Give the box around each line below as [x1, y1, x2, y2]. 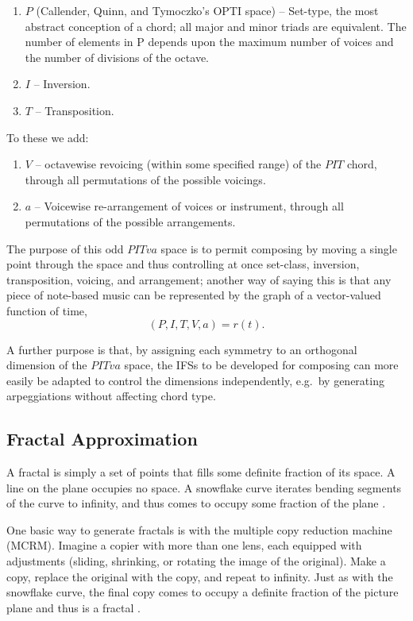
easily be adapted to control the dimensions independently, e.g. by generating [6, 372, 384, 388]
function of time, [6, 302, 87, 318]
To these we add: [6, 129, 89, 145]
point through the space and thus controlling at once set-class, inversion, [6, 256, 360, 272]
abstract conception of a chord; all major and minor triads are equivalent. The [25, 17, 407, 34]
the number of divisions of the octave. [25, 48, 209, 65]
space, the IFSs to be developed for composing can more [124, 357, 399, 373]
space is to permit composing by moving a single [160, 240, 397, 256]
